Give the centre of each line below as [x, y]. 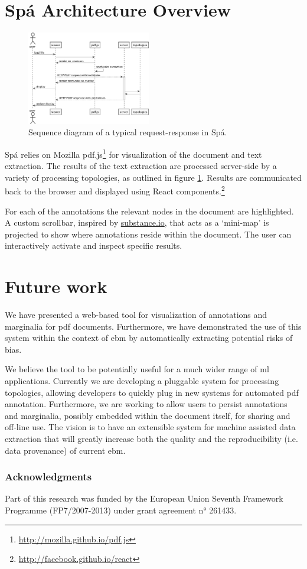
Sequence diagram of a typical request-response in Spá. [128, 132]
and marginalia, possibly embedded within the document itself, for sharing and [148, 415]
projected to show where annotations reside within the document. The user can [148, 234]
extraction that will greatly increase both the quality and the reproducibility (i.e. [151, 439]
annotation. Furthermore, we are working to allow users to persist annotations [146, 404]
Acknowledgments [48, 477]
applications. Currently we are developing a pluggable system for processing [142, 381]
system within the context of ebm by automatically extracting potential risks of [149, 338]
